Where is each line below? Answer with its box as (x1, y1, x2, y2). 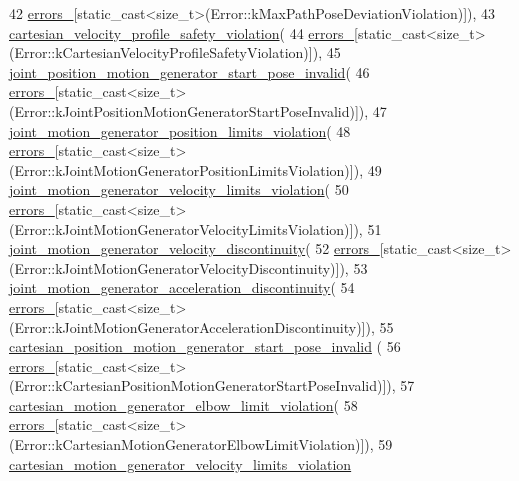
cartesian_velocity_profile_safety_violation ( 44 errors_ (9, 22, 355, 43)
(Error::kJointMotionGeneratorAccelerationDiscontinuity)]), (9, 316, 375, 337)
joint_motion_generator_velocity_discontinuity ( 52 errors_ (9, 238, 380, 259)
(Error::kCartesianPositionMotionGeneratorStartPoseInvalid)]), (9, 375, 396, 396)
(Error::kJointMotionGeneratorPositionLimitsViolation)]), (9, 159, 364, 180)
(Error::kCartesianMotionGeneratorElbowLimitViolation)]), (9, 434, 374, 455)
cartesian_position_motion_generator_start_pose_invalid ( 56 (9, 336, 401, 357)
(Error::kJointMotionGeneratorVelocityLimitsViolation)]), (9, 218, 363, 239)
